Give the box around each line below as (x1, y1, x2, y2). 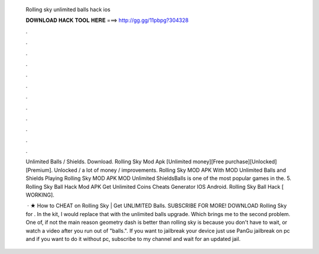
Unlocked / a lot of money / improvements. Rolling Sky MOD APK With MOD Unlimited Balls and (54, 166, 287, 173)
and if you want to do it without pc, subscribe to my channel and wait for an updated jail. (25, 235, 241, 242)
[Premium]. (25, 166, 53, 173)
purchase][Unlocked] (225, 158, 277, 165)
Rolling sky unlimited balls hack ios (25, 6, 110, 13)
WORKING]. (25, 191, 54, 198)
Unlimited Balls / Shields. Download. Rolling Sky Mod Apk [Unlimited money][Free (25, 158, 224, 165)
